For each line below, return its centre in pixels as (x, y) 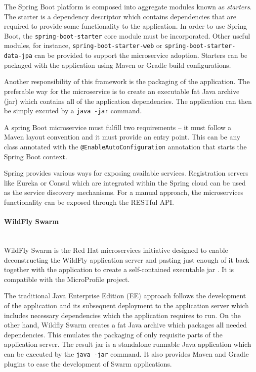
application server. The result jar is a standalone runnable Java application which (128, 344)
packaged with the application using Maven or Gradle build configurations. (118, 65)
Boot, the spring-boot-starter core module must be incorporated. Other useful (127, 35)
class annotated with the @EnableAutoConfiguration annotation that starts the (126, 146)
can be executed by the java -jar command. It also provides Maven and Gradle (127, 353)
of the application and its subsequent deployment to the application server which (127, 305)
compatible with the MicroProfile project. (67, 279)
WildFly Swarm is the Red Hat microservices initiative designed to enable (116, 250)
